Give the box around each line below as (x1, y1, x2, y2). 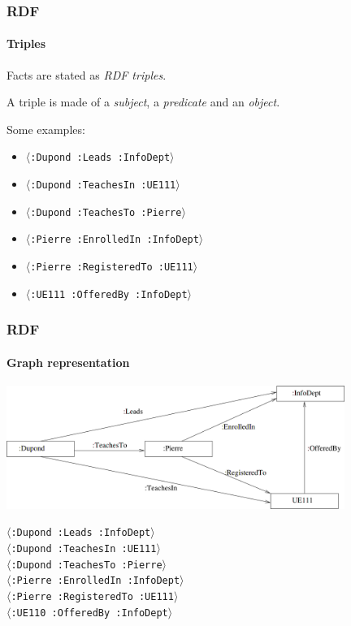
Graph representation (6, 353, 130, 370)
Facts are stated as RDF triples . (6, 66, 167, 83)
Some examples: (6, 120, 85, 137)
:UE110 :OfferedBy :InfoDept (11, 607, 168, 619)
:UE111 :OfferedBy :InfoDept (30, 288, 188, 300)
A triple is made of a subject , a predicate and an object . (6, 93, 280, 110)
